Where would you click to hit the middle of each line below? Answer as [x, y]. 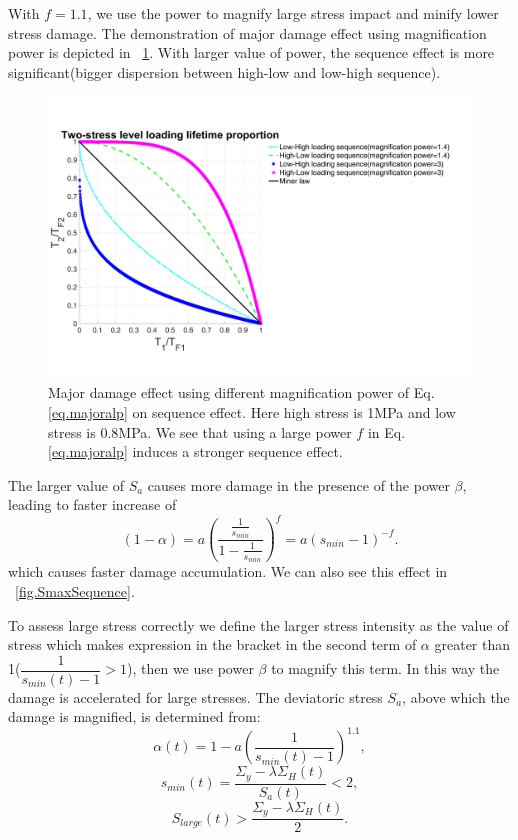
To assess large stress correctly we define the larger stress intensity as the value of [258, 624]
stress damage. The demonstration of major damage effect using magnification [247, 32]
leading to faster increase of [92, 504]
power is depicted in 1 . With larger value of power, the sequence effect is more [251, 52]
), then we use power [190, 668]
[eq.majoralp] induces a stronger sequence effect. [195, 451]
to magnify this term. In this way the [385, 668]
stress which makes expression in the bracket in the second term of [212, 644]
